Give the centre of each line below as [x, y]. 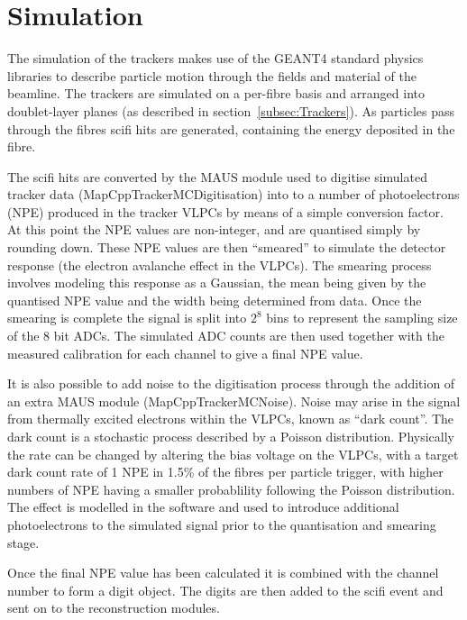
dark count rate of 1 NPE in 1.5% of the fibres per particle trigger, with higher [225, 472]
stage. [23, 542]
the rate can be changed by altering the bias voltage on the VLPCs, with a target [233, 454]
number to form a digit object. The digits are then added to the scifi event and [225, 590]
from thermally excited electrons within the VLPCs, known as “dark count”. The [231, 419]
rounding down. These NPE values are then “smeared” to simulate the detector [227, 247]
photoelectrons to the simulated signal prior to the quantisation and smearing [222, 524]
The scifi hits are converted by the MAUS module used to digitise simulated [217, 176]
